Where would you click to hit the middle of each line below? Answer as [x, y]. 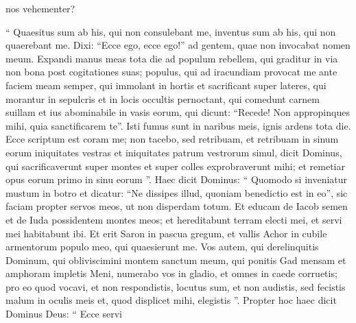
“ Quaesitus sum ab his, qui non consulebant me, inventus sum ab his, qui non [171, 31]
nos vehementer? [40, 8]
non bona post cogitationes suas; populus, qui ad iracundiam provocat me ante [171, 72]
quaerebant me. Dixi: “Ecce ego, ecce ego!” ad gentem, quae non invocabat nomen [178, 45]
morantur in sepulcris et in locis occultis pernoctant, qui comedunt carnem [163, 98]
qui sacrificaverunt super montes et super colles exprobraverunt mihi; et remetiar [175, 166]
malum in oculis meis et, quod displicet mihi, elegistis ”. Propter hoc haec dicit [171, 300]
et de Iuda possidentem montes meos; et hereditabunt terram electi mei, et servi [174, 219]
